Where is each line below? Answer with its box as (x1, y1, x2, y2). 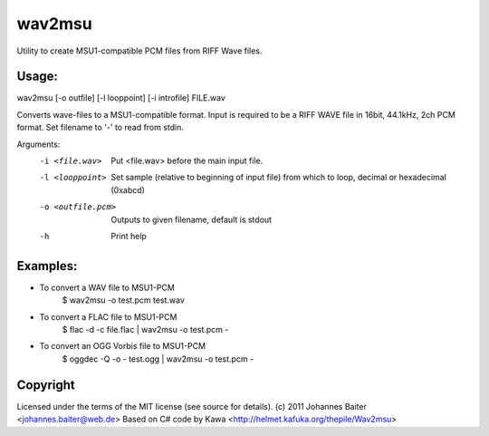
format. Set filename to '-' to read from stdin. (16, 122, 185, 133)
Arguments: (16, 139, 61, 150)
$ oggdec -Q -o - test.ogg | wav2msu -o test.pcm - (62, 354, 254, 364)
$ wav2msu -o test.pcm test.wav (62, 295, 186, 305)
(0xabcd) (110, 184, 145, 195)
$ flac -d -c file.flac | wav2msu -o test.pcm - (62, 325, 229, 335)
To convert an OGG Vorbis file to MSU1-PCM (39, 341, 206, 352)
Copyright (16, 377, 76, 392)
